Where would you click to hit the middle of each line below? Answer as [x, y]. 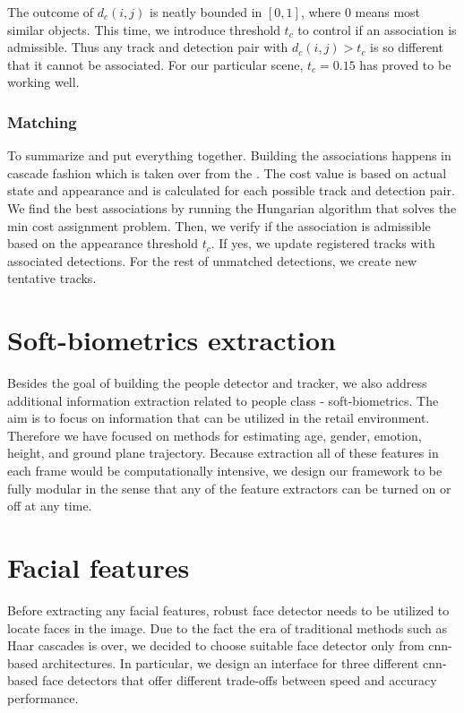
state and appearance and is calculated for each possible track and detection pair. [231, 190]
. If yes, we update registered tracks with [323, 243]
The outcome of [51, 12]
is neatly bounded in [206, 12]
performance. [43, 697]
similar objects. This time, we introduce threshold [144, 29]
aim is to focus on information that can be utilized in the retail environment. [219, 418]
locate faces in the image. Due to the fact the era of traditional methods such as [227, 627]
